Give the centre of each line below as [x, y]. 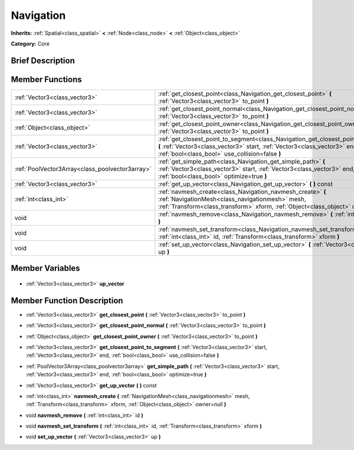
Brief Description [43, 60]
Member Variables [45, 268]
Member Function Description [67, 300]
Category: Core [30, 44]
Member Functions [46, 79]
